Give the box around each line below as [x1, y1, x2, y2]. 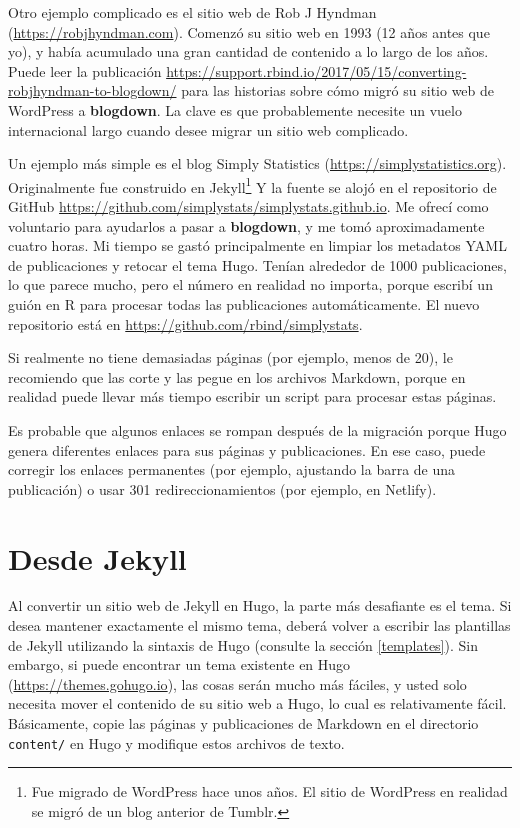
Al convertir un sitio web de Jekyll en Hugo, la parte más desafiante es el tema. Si [8, 595, 512, 616]
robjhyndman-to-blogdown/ [8, 80, 177, 101]
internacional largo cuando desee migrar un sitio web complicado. [8, 119, 409, 140]
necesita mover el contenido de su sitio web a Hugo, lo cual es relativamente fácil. [8, 693, 507, 714]
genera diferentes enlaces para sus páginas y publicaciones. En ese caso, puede [8, 439, 486, 460]
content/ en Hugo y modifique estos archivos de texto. [8, 732, 345, 753]
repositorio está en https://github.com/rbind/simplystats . [8, 313, 363, 334]
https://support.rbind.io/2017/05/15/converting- [166, 60, 467, 81]
